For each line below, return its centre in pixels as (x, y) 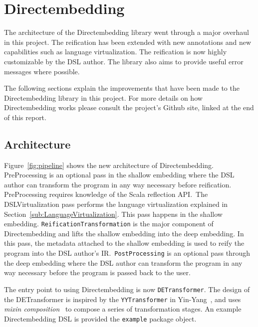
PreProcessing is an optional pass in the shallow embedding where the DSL (119, 175)
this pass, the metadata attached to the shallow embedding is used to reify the (124, 243)
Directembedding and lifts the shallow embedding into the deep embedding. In (124, 233)
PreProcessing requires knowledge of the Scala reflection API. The (106, 194)
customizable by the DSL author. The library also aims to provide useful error (124, 61)
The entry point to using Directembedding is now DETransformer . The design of (127, 289)
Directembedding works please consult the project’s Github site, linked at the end (129, 107)
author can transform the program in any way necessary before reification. (118, 184)
